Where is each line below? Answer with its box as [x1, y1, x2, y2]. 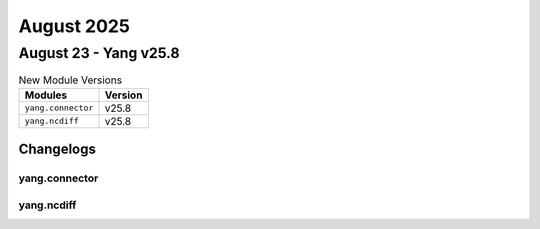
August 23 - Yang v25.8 [18, 44, 180, 62]
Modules [24, 88, 68, 102]
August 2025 [18, 15, 130, 37]
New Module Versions [18, 73, 123, 87]
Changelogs [18, 141, 97, 158]
